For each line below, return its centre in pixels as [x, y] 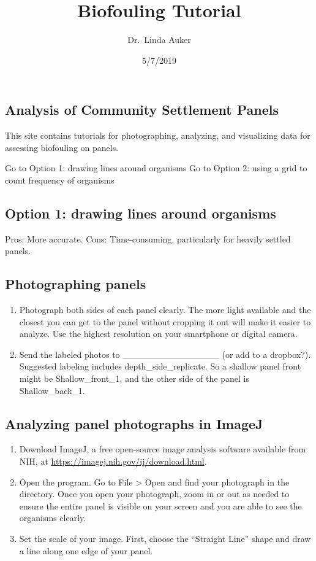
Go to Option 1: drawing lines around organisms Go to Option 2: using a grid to [156, 168]
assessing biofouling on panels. [62, 147]
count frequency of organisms [60, 180]
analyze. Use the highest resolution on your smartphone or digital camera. [158, 334]
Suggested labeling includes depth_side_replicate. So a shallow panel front [160, 366]
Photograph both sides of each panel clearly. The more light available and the [165, 310]
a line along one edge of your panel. [86, 550]
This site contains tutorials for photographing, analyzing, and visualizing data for [158, 135]
